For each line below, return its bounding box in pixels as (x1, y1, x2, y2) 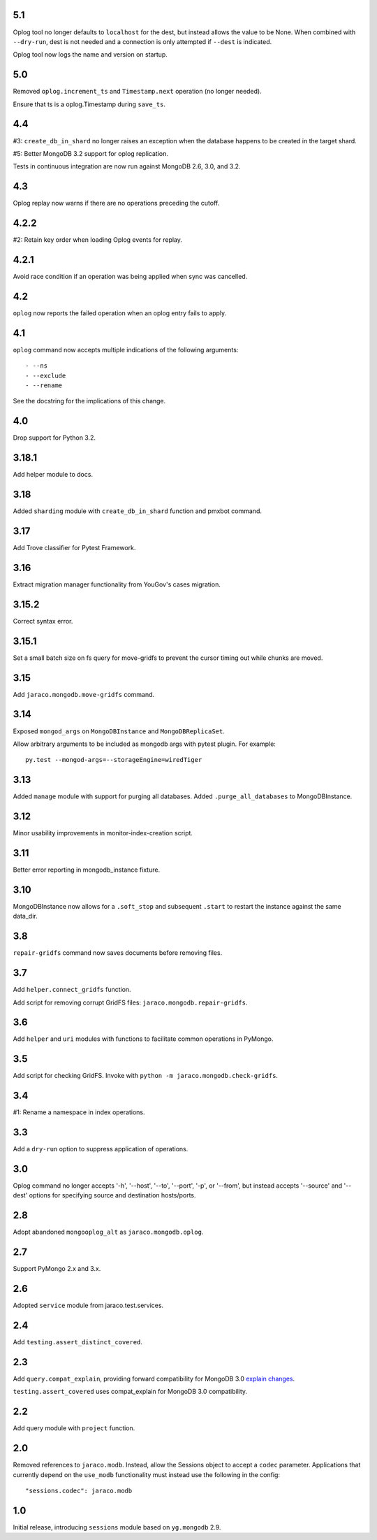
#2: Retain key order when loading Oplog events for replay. (13, 236, 183, 244)
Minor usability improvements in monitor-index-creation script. (13, 829, 193, 837)
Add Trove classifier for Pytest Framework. (13, 544, 136, 552)
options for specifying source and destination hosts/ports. (29, 1191, 196, 1200)
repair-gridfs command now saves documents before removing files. (13, 949, 223, 957)
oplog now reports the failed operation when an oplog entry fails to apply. (13, 308, 227, 317)
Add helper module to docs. (13, 470, 94, 479)
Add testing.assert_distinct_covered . (13, 1338, 143, 1346)
